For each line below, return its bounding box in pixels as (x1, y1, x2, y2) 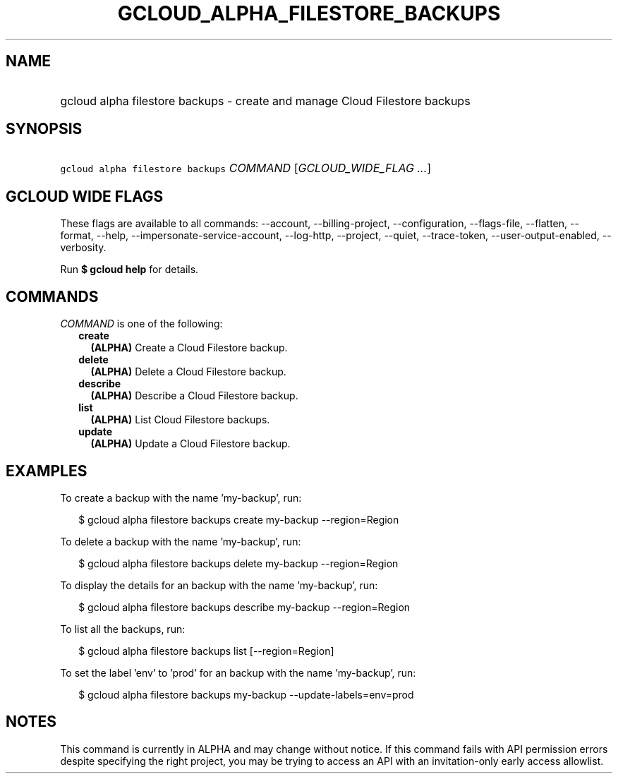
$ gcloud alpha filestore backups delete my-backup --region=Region (78, 557, 399, 569)
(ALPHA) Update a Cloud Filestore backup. (90, 437, 291, 450)
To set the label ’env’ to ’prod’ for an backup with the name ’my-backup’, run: (60, 666, 416, 679)
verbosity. (60, 241, 107, 254)
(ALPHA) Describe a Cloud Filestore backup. (90, 389, 298, 402)
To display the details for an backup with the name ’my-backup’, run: (60, 579, 378, 591)
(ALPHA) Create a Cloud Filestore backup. (90, 342, 288, 354)
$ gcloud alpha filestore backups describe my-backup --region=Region (78, 600, 411, 613)
